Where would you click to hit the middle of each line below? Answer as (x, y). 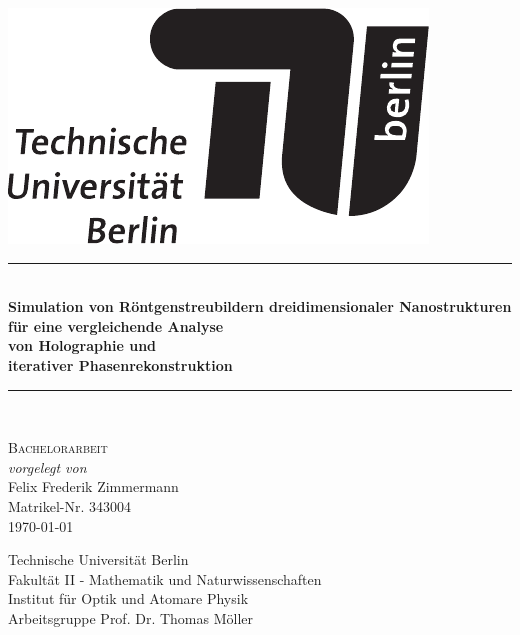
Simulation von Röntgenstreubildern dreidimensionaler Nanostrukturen (260, 306)
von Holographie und (82, 345)
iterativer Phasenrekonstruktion (120, 364)
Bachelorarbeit (58, 447)
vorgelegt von (47, 466)
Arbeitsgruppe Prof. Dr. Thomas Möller (130, 617)
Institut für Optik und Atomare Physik (128, 598)
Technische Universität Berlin (98, 559)
